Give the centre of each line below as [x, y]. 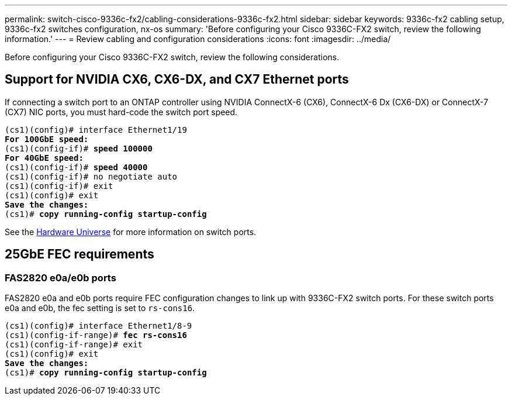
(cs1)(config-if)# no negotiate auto [91, 176]
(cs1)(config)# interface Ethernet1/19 [96, 130]
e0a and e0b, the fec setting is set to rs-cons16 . [100, 308]
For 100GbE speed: [47, 139]
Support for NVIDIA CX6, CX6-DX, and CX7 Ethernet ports [177, 80]
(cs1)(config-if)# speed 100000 [79, 148]
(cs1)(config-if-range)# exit [74, 345]
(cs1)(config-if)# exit [59, 186]
